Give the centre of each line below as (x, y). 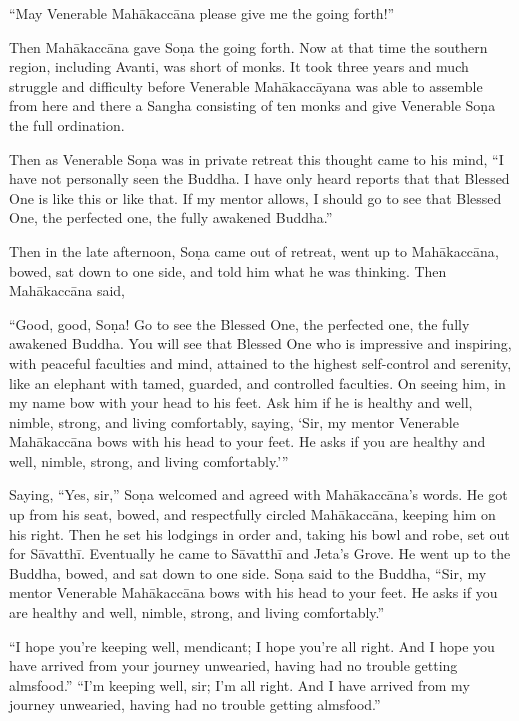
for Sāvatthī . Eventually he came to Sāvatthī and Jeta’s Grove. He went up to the (260, 553)
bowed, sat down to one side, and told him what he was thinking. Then (228, 270)
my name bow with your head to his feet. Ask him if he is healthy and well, (241, 402)
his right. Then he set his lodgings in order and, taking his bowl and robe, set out (259, 533)
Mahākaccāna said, (67, 290)
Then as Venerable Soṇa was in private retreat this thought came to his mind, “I (256, 158)
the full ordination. (67, 124)
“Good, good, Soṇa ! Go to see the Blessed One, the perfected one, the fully (239, 323)
